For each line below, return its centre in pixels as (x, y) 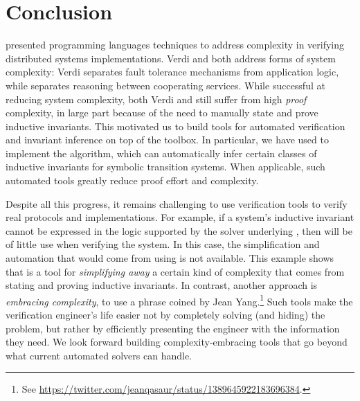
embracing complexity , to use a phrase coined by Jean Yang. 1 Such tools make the (179, 300)
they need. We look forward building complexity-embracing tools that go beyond (177, 342)
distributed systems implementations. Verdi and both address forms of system (171, 58)
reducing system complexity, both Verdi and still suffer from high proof (156, 99)
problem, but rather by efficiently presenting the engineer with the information (173, 328)
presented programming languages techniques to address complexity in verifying (175, 45)
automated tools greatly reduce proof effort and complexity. (132, 180)
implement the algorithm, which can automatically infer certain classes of (161, 153)
